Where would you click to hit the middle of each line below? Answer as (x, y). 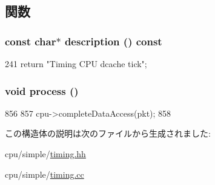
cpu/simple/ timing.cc (45, 174)
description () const (113, 41)
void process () (42, 90)
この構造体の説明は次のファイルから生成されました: (108, 133)
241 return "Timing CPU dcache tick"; (76, 63)
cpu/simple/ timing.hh (45, 154)
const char (31, 41)
